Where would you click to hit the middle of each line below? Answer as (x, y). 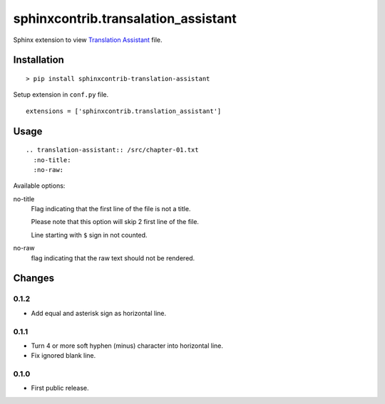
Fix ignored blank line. (63, 356)
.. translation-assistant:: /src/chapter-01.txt (112, 150)
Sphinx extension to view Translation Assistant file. (88, 40)
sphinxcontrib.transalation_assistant (125, 18)
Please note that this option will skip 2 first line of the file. (115, 222)
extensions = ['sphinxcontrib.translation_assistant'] (124, 111)
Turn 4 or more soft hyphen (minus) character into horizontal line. (127, 346)
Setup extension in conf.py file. (61, 95)
